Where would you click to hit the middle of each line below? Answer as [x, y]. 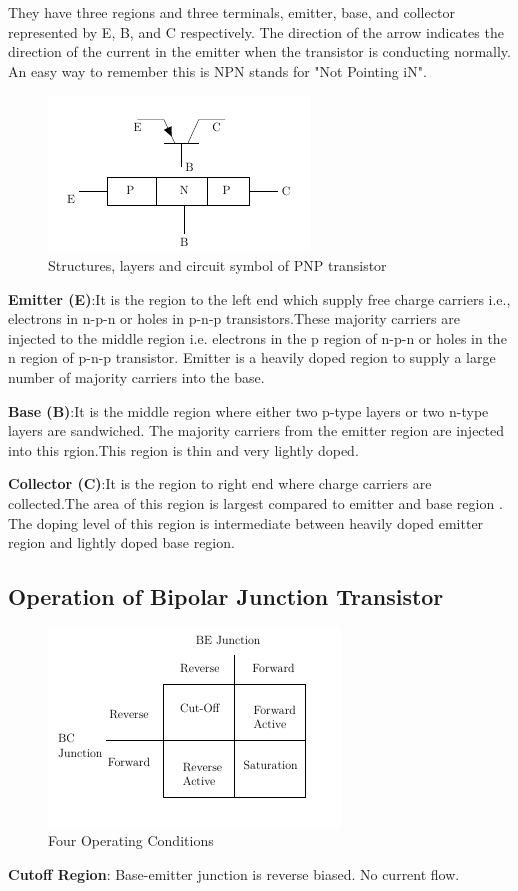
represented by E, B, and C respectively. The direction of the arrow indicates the [256, 31]
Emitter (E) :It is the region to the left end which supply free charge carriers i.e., [259, 298]
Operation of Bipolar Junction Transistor [226, 596]
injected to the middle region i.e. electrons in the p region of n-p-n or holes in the [257, 337]
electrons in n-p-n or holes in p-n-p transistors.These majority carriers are [234, 318]
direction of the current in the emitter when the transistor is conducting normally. [259, 51]
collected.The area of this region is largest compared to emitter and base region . [255, 502]
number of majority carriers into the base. [136, 376]
